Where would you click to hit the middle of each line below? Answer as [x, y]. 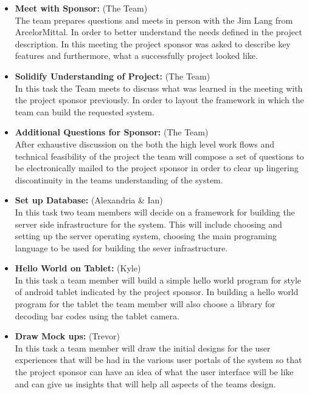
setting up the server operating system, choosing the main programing [146, 236]
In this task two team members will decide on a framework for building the [155, 212]
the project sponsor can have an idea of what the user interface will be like [154, 372]
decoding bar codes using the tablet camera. [97, 315]
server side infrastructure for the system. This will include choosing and [148, 224]
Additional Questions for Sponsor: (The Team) [112, 132]
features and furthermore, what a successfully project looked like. [136, 56]
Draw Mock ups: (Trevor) [67, 336]
